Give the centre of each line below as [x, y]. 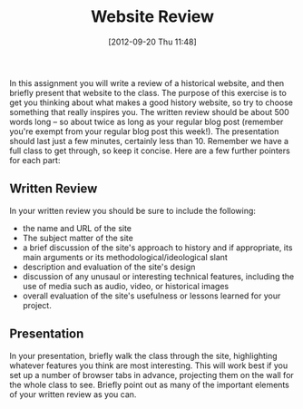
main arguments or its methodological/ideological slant [125, 257]
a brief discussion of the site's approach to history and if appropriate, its [157, 248]
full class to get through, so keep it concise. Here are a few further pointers [150, 151]
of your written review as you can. [73, 394]
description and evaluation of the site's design [109, 267]
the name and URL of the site [77, 228]
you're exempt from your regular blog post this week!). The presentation [144, 131]
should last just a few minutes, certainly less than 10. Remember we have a [149, 141]
